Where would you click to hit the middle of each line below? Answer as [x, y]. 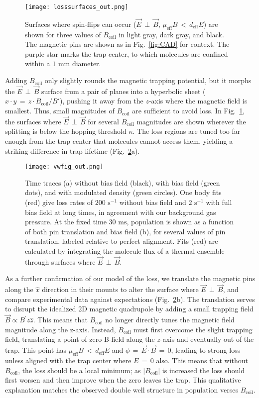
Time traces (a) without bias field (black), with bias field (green [123, 182]
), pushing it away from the [101, 101]
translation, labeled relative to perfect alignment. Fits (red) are [122, 241]
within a [38, 63]
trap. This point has [36, 350]
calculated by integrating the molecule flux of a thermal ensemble [125, 251]
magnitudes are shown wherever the [191, 121]
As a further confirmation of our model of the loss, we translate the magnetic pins [130, 278]
